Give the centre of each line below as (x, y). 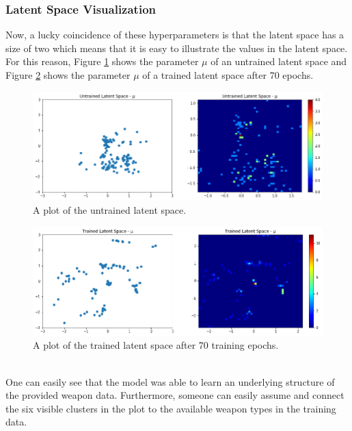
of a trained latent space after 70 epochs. (228, 75)
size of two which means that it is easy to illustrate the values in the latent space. (177, 48)
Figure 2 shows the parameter (68, 75)
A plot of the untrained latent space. (110, 209)
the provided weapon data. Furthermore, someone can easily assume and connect (175, 395)
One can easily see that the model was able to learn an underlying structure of (170, 381)
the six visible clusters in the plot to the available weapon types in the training (171, 408)
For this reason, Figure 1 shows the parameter (102, 61)
